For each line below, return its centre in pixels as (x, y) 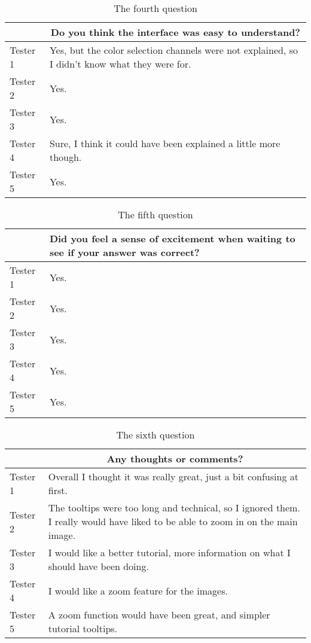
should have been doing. (98, 566)
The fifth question (155, 214)
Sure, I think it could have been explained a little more (165, 143)
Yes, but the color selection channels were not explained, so (173, 50)
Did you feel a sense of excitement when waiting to (172, 238)
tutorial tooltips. (83, 628)
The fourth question (155, 8)
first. (58, 490)
